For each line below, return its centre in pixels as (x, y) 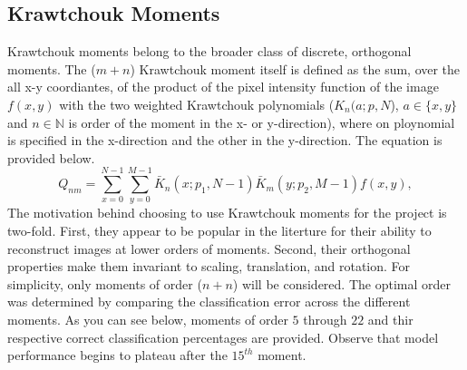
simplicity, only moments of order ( (105, 283)
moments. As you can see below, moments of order (148, 320)
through (325, 320)
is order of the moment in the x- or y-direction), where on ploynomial (262, 122)
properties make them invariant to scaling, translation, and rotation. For (209, 266)
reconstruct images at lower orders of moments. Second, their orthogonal (209, 248)
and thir (390, 320)
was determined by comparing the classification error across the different (209, 302)
